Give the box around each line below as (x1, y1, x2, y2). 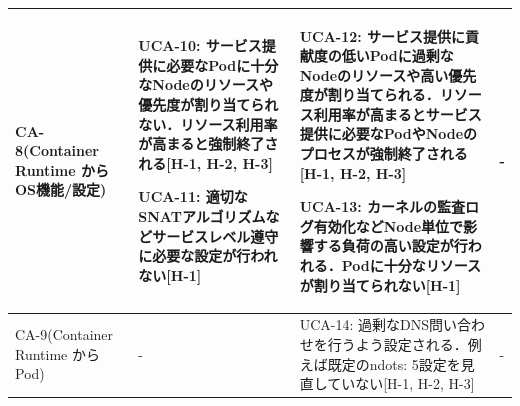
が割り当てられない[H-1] (299, 274, 461, 295)
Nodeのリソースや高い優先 (299, 64, 477, 85)
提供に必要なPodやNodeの (299, 123, 478, 144)
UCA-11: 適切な (138, 186, 248, 207)
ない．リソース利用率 (138, 113, 278, 134)
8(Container (15, 140, 99, 161)
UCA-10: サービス (138, 35, 262, 56)
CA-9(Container (15, 324, 114, 345)
